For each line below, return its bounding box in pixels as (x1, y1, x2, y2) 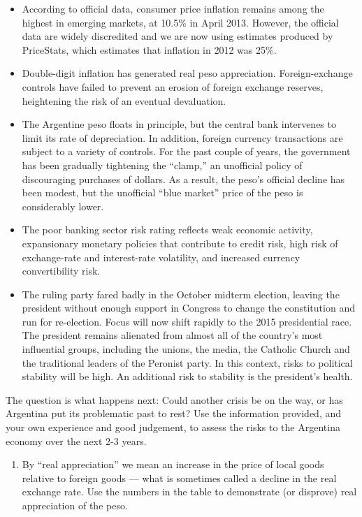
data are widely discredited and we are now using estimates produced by (22, 29, 333, 43)
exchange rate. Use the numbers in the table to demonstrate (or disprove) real (22, 484, 357, 499)
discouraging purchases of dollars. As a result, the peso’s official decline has (22, 171, 345, 186)
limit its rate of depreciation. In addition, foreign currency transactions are (22, 130, 343, 145)
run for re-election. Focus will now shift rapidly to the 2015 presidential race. (22, 314, 352, 328)
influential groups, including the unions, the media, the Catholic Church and (22, 342, 350, 356)
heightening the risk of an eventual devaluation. (22, 93, 226, 108)
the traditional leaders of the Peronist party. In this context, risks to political (22, 355, 353, 370)
